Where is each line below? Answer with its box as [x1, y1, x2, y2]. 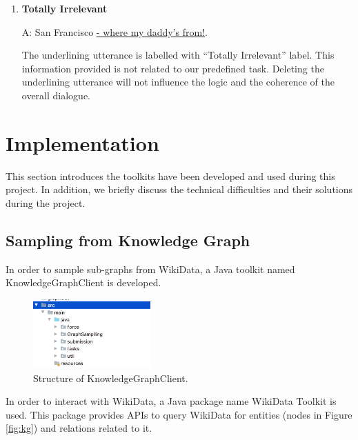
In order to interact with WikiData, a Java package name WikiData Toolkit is [6, 394, 337, 408]
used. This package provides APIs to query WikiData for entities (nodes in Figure [6, 407, 352, 421]
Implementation [6, 128, 159, 157]
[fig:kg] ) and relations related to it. [6, 421, 152, 435]
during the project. [6, 195, 86, 210]
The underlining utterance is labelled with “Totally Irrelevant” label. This [21, 48, 335, 62]
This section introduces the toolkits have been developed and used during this [6, 168, 335, 183]
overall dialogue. [21, 88, 91, 102]
